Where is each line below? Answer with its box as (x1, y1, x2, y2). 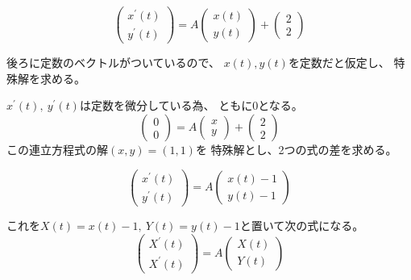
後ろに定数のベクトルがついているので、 (6, 54, 221, 71)
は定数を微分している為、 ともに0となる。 (79, 97, 303, 114)
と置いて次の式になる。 (239, 216, 364, 233)
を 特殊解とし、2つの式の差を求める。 (195, 141, 397, 158)
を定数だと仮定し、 (288, 54, 390, 71)
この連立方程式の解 (6, 141, 108, 158)
